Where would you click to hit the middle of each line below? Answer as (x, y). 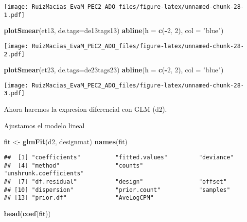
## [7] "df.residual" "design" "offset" (115, 181)
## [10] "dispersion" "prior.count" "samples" (117, 190)
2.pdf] (14, 54)
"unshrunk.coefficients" (44, 174)
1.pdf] (14, 15)
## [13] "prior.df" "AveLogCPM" (79, 198)
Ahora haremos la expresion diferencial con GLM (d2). (86, 109)
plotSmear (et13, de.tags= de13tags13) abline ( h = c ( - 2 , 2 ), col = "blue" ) (114, 30)
